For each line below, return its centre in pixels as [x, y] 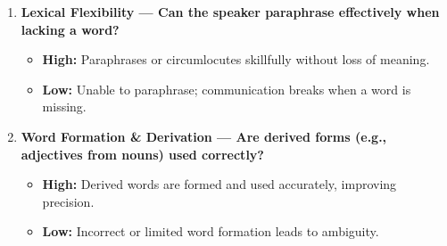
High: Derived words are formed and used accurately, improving [219, 184]
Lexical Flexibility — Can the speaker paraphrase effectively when [230, 12]
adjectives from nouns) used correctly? [142, 154]
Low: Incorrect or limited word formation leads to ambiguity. [211, 231]
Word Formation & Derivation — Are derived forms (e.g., [204, 136]
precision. [68, 201]
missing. [64, 107]
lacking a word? [70, 29]
